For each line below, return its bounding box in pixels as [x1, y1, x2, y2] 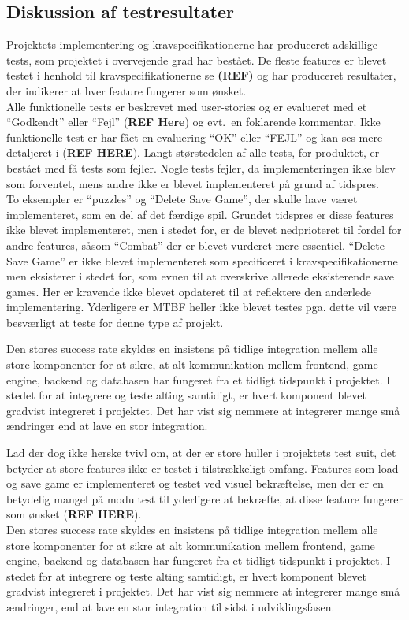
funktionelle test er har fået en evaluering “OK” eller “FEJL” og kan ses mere [6, 128, 383, 145]
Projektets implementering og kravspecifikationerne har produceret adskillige [6, 36, 377, 53]
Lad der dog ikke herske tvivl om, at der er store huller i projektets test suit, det [6, 444, 396, 461]
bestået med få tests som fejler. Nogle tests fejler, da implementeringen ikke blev [6, 159, 396, 176]
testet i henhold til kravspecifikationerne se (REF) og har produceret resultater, [6, 67, 396, 84]
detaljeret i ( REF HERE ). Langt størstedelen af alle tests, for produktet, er [6, 144, 380, 161]
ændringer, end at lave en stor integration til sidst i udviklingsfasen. [6, 598, 335, 614]
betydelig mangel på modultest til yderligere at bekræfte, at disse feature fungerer [6, 490, 403, 507]
